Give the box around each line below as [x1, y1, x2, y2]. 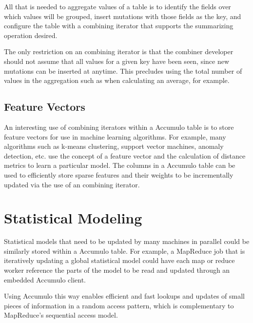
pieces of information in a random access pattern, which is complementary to [4, 300, 234, 310]
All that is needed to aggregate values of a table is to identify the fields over [4, 1, 231, 11]
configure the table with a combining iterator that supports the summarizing [4, 20, 234, 31]
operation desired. [4, 30, 58, 40]
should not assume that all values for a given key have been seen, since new [4, 56, 230, 66]
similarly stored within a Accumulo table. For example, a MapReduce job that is [4, 245, 245, 256]
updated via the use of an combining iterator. [4, 179, 140, 189]
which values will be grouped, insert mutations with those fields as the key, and [4, 11, 241, 21]
